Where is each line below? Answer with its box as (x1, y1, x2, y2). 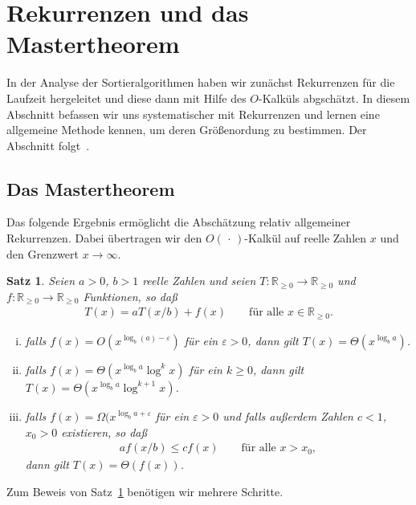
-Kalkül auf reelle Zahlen (244, 230, 367, 246)
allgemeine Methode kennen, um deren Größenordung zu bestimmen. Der (6, 121, 367, 138)
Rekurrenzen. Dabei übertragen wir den (6, 230, 202, 246)
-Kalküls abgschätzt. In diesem (259, 89, 410, 106)
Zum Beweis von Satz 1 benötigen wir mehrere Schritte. (6, 483, 283, 499)
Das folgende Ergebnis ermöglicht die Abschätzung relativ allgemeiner (6, 214, 351, 230)
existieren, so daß (61, 423, 148, 440)
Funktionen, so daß (83, 287, 177, 304)
